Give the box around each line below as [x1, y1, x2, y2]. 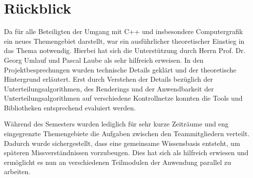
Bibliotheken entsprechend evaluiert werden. [4, 102, 136, 112]
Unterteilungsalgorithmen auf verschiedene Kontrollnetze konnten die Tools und [4, 93, 243, 103]
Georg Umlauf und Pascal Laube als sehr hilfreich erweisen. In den [4, 54, 204, 65]
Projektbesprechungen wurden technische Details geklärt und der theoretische [4, 64, 236, 74]
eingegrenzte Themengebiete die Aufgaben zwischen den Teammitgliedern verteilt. [4, 128, 250, 139]
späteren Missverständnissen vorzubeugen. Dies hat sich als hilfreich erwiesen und [4, 147, 249, 158]
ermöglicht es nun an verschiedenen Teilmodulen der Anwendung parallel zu [4, 157, 232, 167]
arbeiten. [4, 166, 31, 177]
